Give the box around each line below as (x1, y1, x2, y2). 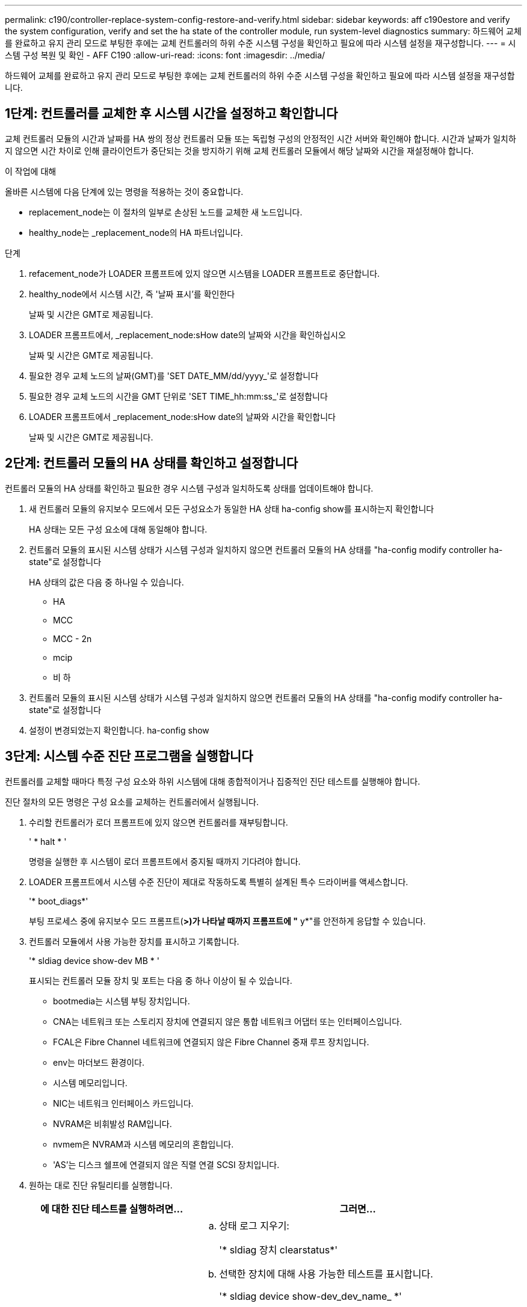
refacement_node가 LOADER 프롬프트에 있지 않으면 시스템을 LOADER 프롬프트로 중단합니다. (29, 268, 380, 279)
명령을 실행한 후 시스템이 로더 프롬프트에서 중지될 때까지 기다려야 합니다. (29, 856, 301, 867)
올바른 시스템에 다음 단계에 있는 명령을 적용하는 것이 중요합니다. (5, 186, 244, 197)
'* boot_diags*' (29, 895, 88, 906)
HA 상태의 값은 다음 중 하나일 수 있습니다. (29, 576, 184, 587)
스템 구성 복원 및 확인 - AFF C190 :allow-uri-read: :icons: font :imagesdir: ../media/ (5, 50, 325, 60)
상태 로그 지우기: (219, 1219, 289, 1232)
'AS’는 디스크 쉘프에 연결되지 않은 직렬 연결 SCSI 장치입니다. (53, 1159, 280, 1170)
